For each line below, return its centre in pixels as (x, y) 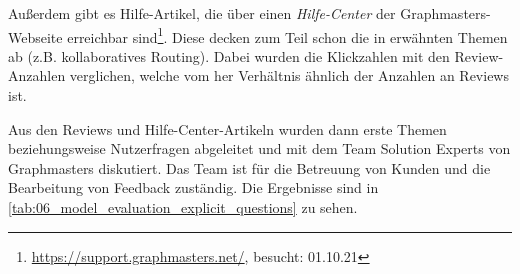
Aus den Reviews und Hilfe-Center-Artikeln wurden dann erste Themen (227, 128)
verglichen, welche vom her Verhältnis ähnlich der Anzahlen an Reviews (289, 75)
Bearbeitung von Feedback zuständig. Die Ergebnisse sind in (193, 187)
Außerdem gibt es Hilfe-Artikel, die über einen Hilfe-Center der (202, 13)
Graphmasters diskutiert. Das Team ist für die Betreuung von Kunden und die (249, 167)
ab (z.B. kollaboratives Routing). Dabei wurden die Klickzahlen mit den (229, 55)
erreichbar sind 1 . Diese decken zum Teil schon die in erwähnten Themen (287, 35)
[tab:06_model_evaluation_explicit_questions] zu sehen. (183, 207)
